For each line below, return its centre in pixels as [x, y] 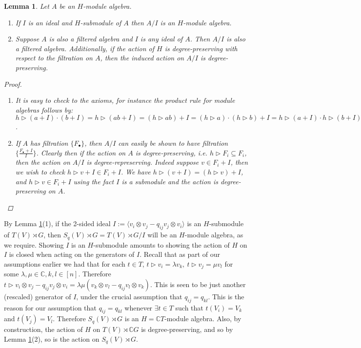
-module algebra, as [214, 235]
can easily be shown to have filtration [173, 143]
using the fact [94, 181]
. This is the [226, 296]
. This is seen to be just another [198, 284]
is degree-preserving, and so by [187, 329]
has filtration [49, 143]
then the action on [43, 162]
